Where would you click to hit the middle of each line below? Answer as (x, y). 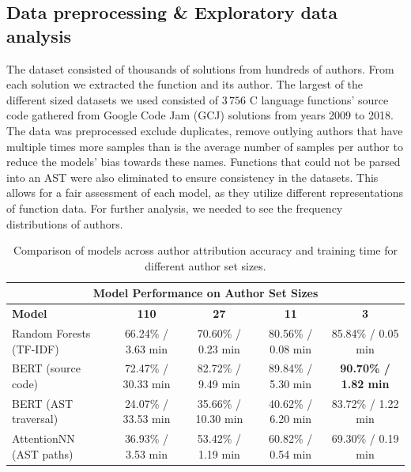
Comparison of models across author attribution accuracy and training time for (205, 250)
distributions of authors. (65, 223)
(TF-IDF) (36, 348)
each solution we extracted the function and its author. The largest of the (185, 84)
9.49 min (219, 384)
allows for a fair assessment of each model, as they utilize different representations (205, 193)
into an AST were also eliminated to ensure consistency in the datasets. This (192, 177)
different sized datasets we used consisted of (113, 99)
